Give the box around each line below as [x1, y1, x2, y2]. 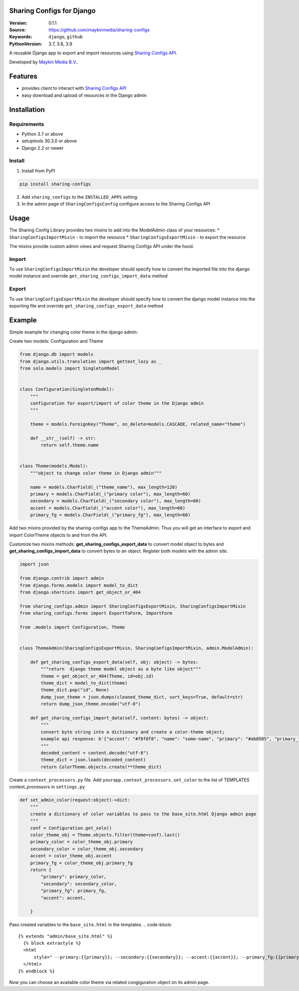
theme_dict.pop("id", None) [40, 687, 110, 693]
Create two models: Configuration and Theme [9, 338, 104, 344]
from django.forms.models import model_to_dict [19, 582, 138, 588]
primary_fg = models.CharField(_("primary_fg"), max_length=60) [30, 512, 191, 518]
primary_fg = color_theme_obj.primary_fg [30, 860, 133, 866]
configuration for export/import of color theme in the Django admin [30, 400, 204, 406]
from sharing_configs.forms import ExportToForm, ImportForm [19, 610, 172, 616]
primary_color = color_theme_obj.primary [30, 839, 133, 845]
